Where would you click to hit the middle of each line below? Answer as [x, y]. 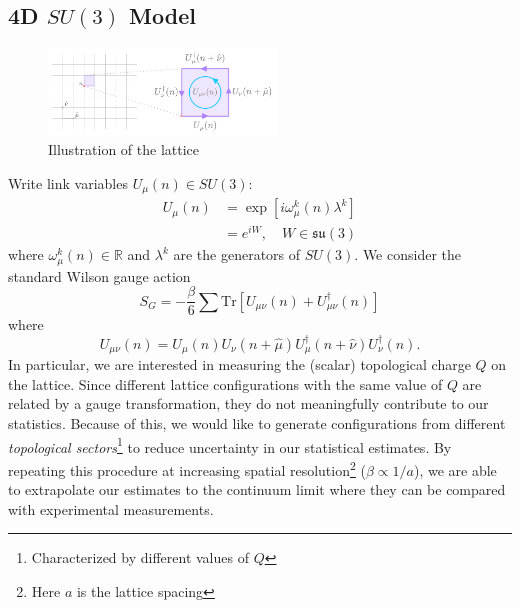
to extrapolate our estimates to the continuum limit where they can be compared [257, 489]
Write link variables [68, 182]
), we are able [455, 469]
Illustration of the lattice [124, 149]
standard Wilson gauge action [99, 275]
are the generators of [237, 254]
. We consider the [407, 254]
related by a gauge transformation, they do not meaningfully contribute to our [248, 403]
